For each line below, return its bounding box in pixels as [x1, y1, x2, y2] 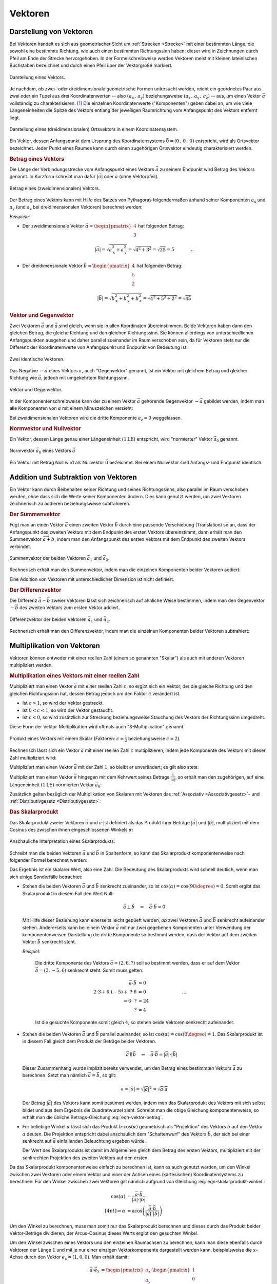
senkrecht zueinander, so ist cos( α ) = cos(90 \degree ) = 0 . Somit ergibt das [100, 883, 261, 890]
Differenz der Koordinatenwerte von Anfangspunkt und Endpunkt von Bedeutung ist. [9, 344, 188, 350]
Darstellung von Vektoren [9, 27, 93, 36]
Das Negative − [9, 367, 44, 373]
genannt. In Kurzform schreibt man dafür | [9, 174, 98, 180]
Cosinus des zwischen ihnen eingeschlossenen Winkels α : [9, 826, 133, 833]
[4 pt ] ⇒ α [105, 1207, 126, 1214]
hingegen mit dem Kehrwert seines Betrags [77, 773, 170, 780]
